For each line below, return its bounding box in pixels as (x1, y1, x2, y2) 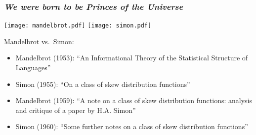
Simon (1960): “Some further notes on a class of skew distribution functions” (15, 121, 248, 132)
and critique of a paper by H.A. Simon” (15, 105, 136, 115)
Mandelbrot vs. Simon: (4, 36, 74, 46)
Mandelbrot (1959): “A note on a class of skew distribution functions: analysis (15, 95, 252, 106)
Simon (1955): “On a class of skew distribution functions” (15, 79, 190, 89)
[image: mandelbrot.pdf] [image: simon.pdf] (4, 22, 152, 29)
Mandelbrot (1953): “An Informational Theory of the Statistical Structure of (15, 53, 248, 63)
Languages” (15, 62, 51, 73)
